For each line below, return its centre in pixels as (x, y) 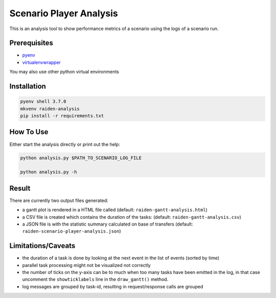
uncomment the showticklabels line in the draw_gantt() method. (95, 279)
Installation (28, 86)
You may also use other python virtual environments (64, 72)
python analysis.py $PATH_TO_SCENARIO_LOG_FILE (81, 158)
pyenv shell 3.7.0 (43, 102)
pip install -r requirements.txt (62, 116)
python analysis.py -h (49, 172)
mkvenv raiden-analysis (50, 109)
